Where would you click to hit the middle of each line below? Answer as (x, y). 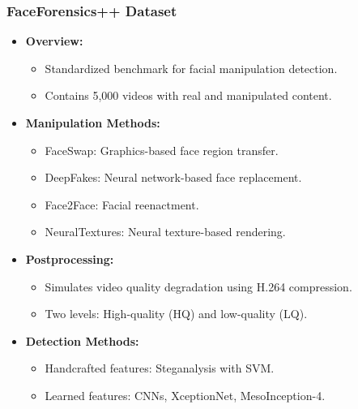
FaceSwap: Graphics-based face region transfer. (162, 150)
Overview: (54, 41)
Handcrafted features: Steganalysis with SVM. (160, 368)
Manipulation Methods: (93, 123)
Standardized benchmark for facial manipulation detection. (191, 68)
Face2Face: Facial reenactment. (122, 204)
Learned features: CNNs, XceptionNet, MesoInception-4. (185, 395)
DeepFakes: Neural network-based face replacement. (173, 177)
